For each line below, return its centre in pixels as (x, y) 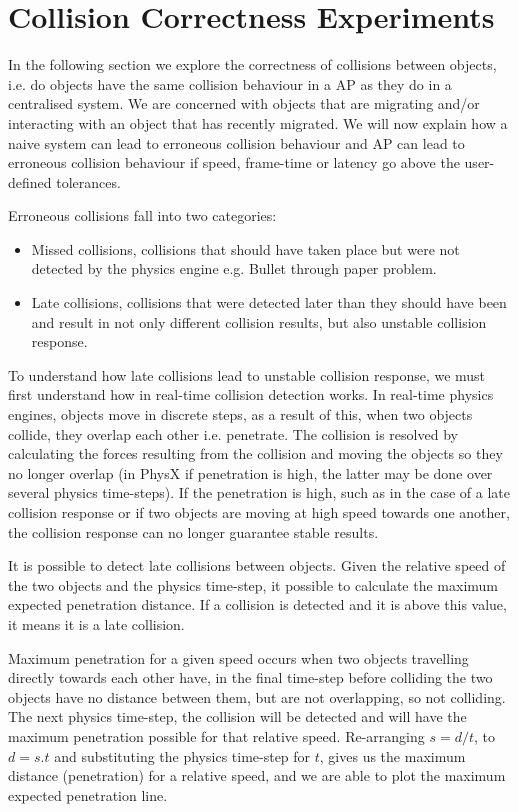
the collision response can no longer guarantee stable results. (193, 531)
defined (30, 181)
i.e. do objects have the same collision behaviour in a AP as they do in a (230, 83)
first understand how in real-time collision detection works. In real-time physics (251, 394)
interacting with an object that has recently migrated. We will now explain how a (258, 122)
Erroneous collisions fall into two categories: (142, 215)
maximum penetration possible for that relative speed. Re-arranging (216, 735)
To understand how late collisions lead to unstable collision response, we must (247, 374)
